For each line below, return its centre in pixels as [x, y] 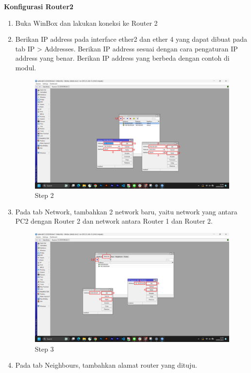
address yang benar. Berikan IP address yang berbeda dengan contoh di [122, 58]
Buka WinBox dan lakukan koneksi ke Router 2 [86, 23]
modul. [26, 67]
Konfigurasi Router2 [39, 6]
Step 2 [44, 195]
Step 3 [44, 349]
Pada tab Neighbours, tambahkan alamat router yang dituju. [106, 365]
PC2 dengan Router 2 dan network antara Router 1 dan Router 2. [114, 221]
